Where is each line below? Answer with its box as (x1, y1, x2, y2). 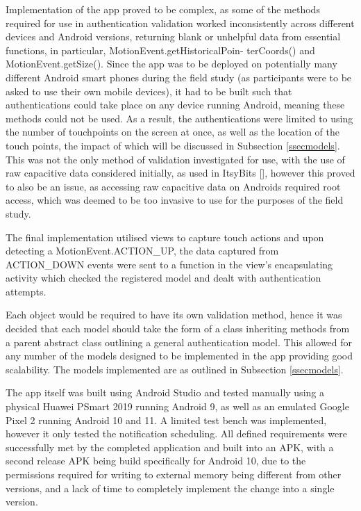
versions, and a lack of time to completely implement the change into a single (6, 480, 335, 495)
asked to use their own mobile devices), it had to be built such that (6, 83, 292, 98)
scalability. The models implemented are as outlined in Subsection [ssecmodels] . (6, 362, 344, 376)
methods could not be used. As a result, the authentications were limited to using (6, 111, 353, 125)
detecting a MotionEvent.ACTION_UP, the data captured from (6, 243, 279, 258)
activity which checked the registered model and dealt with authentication (6, 270, 321, 285)
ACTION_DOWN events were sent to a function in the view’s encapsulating (6, 257, 333, 271)
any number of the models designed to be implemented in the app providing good (6, 348, 353, 363)
